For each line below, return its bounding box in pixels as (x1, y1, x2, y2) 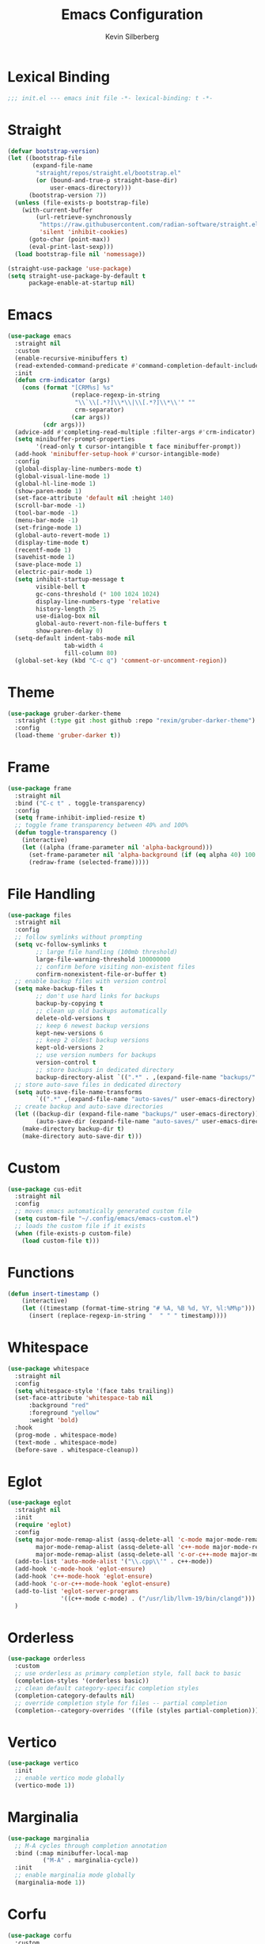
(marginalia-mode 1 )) (14, 1879, 86, 1887)
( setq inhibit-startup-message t (14, 576, 125, 584)
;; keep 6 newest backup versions (36, 1021, 150, 1030)
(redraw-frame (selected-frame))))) (28, 858, 150, 866)
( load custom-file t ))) (21, 1237, 100, 1245)
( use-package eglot (7, 1498, 72, 1507)
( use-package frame (7, 784, 72, 792)
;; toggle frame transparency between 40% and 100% (14, 821, 189, 829)
